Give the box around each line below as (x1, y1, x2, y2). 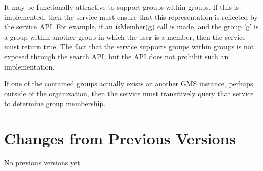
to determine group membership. (4, 98, 106, 109)
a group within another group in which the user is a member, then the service (4, 31, 246, 42)
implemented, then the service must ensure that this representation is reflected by (4, 11, 258, 22)
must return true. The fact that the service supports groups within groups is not (4, 41, 254, 52)
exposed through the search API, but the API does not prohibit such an (4, 51, 229, 61)
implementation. (4, 61, 55, 72)
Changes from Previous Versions (4, 128, 236, 149)
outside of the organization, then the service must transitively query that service (4, 88, 254, 98)
